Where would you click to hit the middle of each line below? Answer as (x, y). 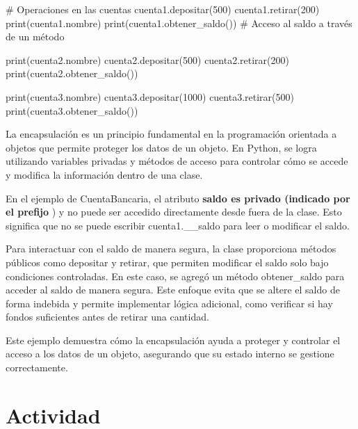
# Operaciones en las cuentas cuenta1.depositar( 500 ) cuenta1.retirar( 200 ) (163, 9)
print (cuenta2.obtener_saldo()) (72, 73)
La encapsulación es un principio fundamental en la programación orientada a (171, 134)
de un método (35, 37)
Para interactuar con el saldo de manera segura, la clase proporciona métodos (171, 249)
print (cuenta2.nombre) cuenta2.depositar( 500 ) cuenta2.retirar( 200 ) (147, 59)
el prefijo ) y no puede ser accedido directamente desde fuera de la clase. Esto (174, 212)
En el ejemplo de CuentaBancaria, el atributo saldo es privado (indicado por (178, 198)
